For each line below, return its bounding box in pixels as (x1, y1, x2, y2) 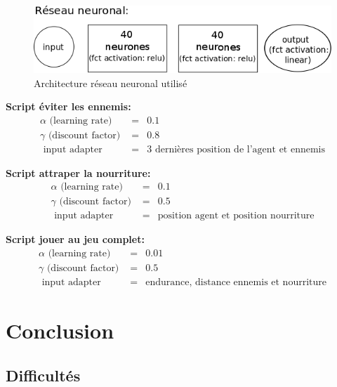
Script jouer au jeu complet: (6, 232, 145, 247)
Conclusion (6, 316, 114, 345)
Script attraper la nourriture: (6, 165, 151, 180)
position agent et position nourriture (157, 211, 315, 221)
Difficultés (6, 364, 81, 386)
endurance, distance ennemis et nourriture (145, 277, 326, 288)
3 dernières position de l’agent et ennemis (147, 144, 326, 155)
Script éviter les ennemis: (6, 99, 131, 114)
